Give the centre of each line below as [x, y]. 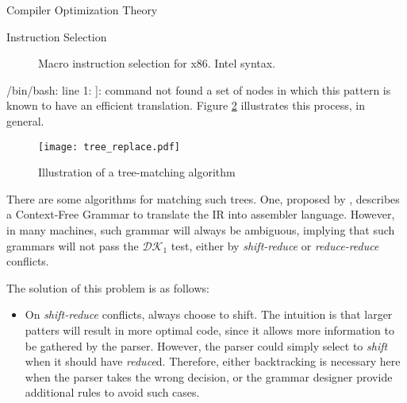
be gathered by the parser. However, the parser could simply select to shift [206, 345]
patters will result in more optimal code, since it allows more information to [210, 329]
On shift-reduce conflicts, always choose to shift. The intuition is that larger [209, 314]
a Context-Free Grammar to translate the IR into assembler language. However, [201, 214]
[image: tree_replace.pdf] [109, 147]
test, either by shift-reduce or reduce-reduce [275, 245]
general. [25, 120]
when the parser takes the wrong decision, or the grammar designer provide [209, 376]
